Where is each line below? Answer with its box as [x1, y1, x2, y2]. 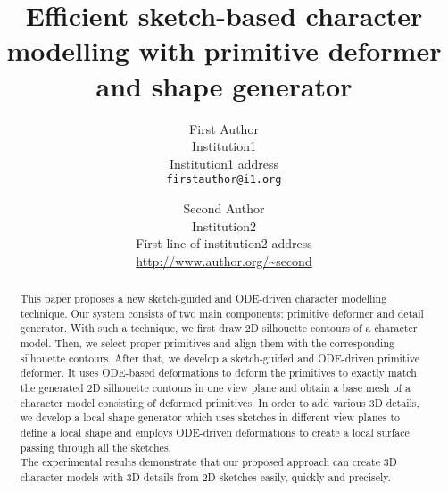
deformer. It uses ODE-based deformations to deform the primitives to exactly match [20, 365, 417, 380]
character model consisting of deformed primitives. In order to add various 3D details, [20, 395, 419, 410]
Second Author [183, 198, 265, 217]
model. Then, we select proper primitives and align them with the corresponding [20, 336, 394, 351]
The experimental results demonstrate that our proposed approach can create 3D [20, 454, 397, 470]
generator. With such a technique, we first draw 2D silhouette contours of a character [20, 320, 418, 336]
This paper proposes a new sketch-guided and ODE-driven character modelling [20, 291, 387, 306]
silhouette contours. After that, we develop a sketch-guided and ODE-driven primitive [20, 350, 420, 365]
